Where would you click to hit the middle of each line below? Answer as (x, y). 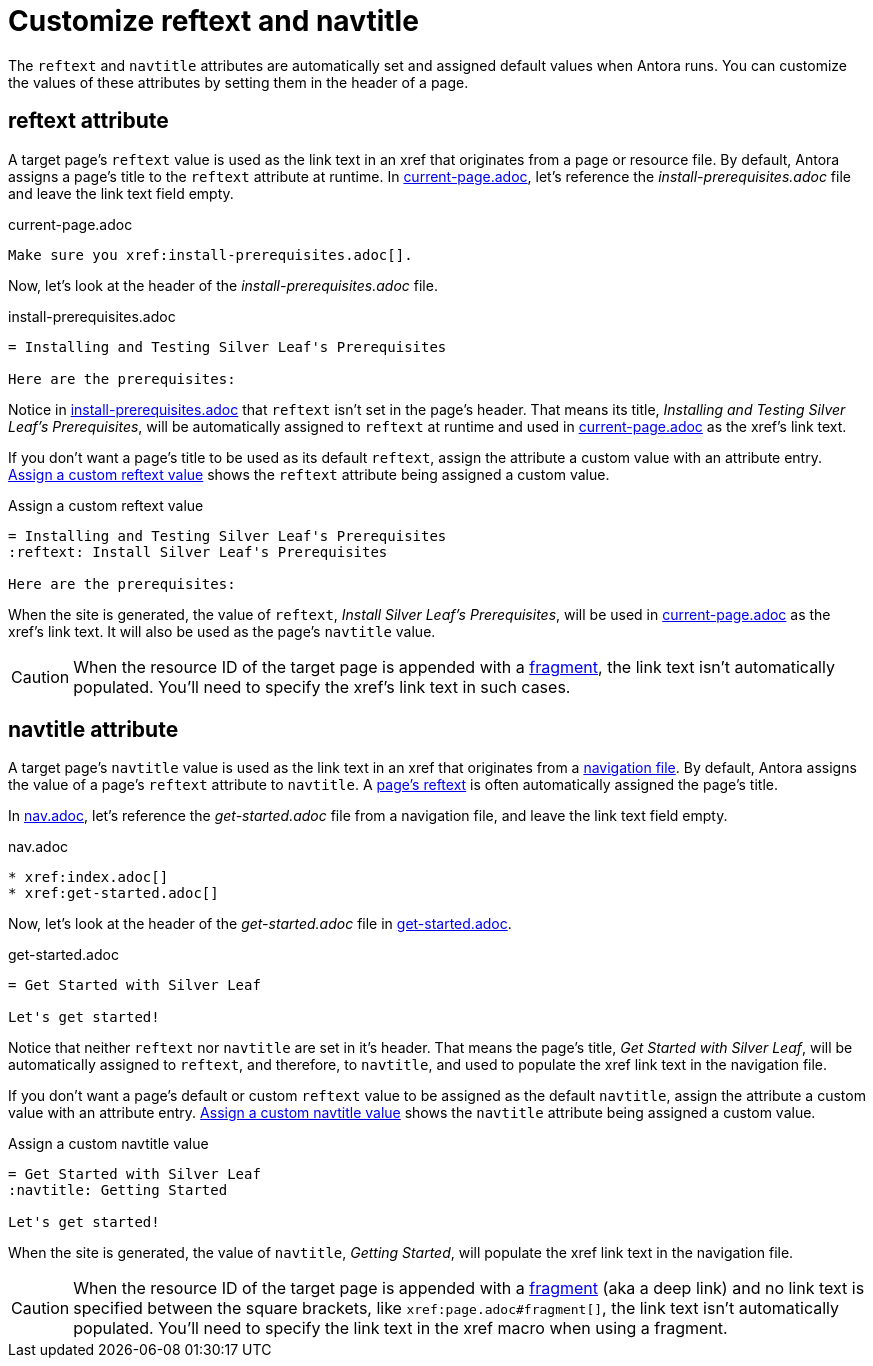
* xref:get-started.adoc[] (113, 893)
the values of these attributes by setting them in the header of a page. (238, 82)
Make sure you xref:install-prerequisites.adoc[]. (210, 254)
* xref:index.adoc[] (88, 877)
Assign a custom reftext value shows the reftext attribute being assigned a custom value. (309, 474)
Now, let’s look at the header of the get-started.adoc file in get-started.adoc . (260, 924)
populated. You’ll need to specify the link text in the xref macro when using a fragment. (400, 1328)
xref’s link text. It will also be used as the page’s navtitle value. (222, 631)
